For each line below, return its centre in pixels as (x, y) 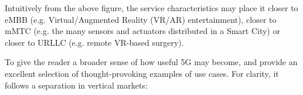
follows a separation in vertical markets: (76, 85)
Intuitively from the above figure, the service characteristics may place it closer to (151, 8)
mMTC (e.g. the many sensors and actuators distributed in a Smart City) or (142, 31)
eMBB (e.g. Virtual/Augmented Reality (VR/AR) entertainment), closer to (141, 19)
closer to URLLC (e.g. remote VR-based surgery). (94, 42)
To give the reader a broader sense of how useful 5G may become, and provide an (151, 62)
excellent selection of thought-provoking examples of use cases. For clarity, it (142, 73)
